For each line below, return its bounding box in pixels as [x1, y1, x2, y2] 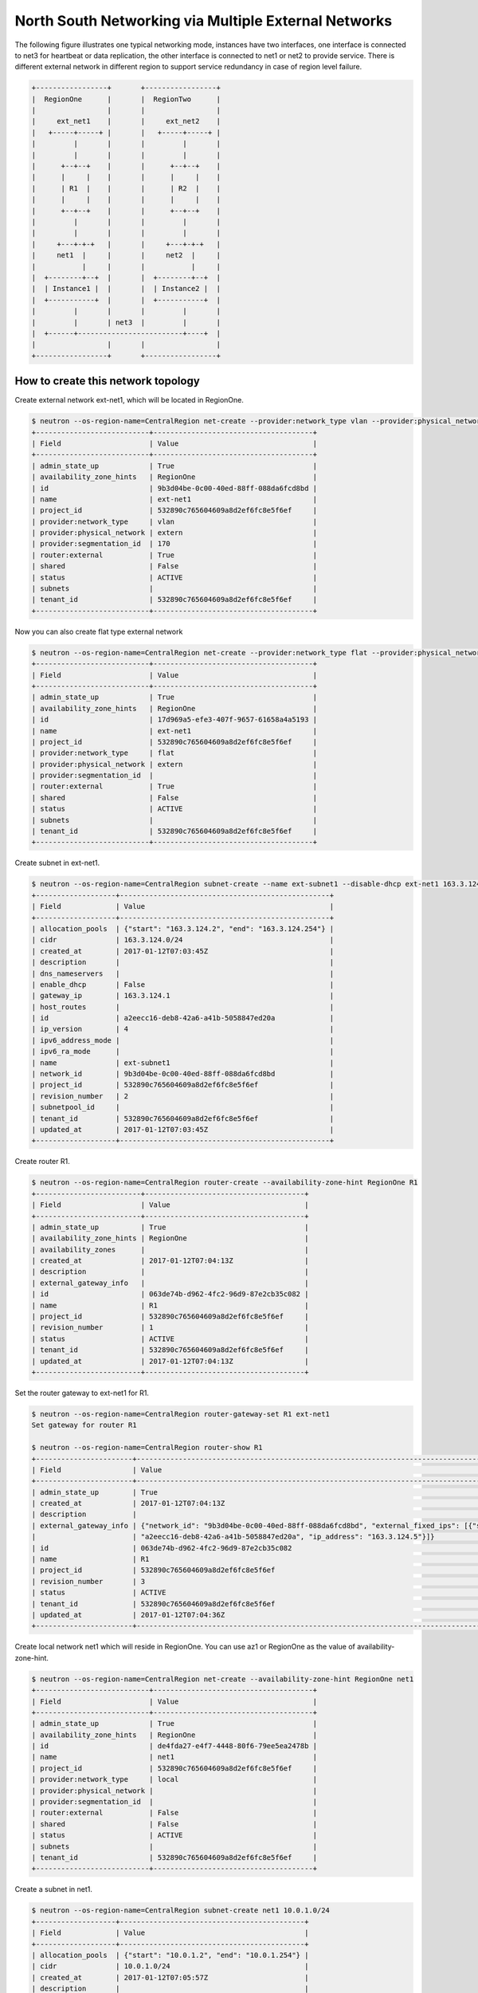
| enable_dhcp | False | [31, 980, 335, 989]
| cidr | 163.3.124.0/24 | [31, 935, 335, 945]
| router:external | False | [31, 1808, 318, 1818]
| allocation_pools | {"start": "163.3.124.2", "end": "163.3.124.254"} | [31, 924, 335, 933]
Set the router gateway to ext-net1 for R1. [14, 1388, 149, 1397]
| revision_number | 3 [31, 1577, 146, 1586]
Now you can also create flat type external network [14, 627, 183, 636]
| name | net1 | [31, 1752, 318, 1762]
